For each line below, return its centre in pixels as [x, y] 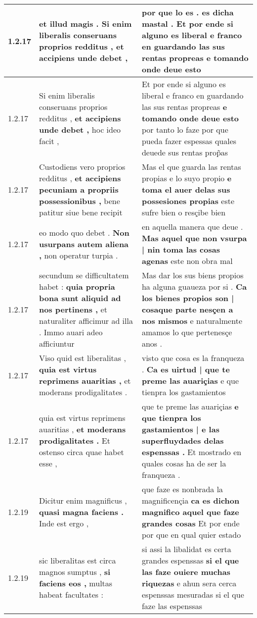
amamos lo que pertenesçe [187, 332]
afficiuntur [57, 343]
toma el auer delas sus [186, 189]
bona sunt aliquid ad [80, 298]
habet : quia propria [77, 286]
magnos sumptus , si [75, 572]
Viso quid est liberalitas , [83, 358]
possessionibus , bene [80, 201]
